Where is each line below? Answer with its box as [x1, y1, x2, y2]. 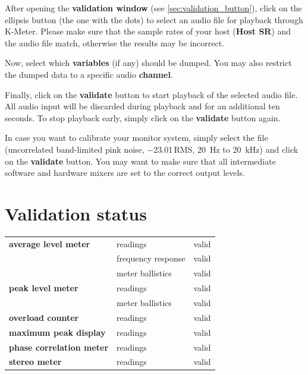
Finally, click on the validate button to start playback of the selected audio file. [5, 88, 298, 100]
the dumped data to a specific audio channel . [5, 68, 173, 80]
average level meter [9, 237, 90, 250]
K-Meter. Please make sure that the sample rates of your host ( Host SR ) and [5, 25, 291, 37]
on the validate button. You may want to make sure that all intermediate [5, 155, 276, 167]
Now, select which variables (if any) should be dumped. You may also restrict [5, 56, 292, 69]
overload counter [9, 311, 79, 323]
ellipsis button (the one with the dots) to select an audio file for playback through [5, 13, 303, 26]
